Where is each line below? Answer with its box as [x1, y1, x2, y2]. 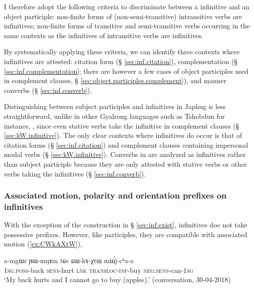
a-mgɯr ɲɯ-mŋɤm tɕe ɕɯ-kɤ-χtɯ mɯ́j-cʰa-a [4, 255, 134, 266]
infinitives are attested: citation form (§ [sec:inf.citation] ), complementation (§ [4, 56, 237, 66]
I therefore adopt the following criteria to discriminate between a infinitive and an [4, 1, 250, 11]
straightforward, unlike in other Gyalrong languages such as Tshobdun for [4, 111, 225, 121]
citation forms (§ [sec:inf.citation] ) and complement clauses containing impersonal [4, 139, 248, 150]
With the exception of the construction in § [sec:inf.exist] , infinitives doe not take [4, 220, 247, 230]
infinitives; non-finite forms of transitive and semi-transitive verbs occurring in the [4, 21, 250, 31]
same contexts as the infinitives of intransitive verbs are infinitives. [4, 30, 204, 40]
